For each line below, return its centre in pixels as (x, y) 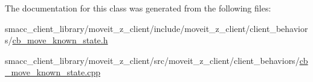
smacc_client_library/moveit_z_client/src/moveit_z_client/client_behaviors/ (152, 60)
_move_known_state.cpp (53, 72)
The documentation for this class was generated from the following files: (138, 8)
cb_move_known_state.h (60, 40)
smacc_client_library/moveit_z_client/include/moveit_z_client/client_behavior (156, 28)
